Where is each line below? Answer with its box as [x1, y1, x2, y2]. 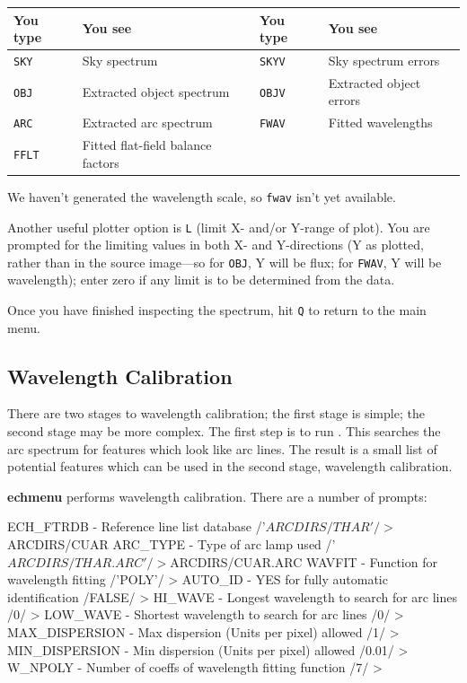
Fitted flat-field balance [82, 136, 212, 154]
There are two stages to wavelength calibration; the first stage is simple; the [7, 404, 425, 423]
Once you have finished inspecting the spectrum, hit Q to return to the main [7, 301, 427, 320]
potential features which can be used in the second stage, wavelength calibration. [7, 457, 453, 476]
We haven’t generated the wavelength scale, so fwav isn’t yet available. [7, 187, 396, 206]
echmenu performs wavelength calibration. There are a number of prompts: [7, 486, 427, 505]
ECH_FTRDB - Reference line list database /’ [7, 517, 266, 536]
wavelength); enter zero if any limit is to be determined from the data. [7, 270, 395, 289]
